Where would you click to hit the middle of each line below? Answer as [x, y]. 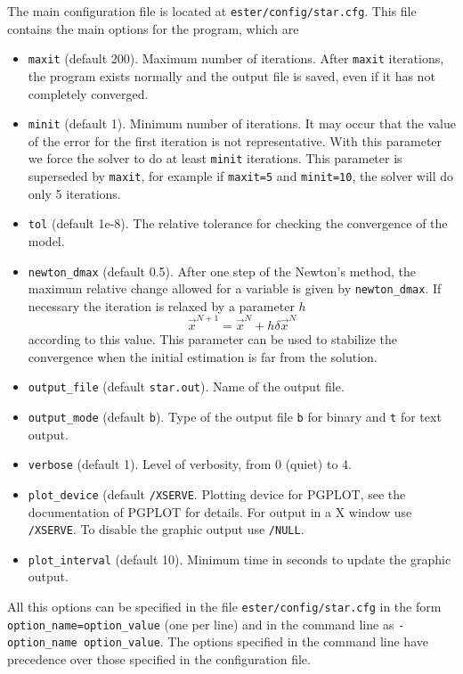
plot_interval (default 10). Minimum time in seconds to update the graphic [240, 559]
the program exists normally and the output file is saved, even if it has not [231, 75]
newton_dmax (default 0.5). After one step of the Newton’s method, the [222, 271]
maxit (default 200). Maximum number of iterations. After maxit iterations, [236, 58]
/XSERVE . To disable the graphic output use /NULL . [166, 529]
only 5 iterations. [74, 193]
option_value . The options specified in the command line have [256, 641]
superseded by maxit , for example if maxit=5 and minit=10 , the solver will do [241, 176]
